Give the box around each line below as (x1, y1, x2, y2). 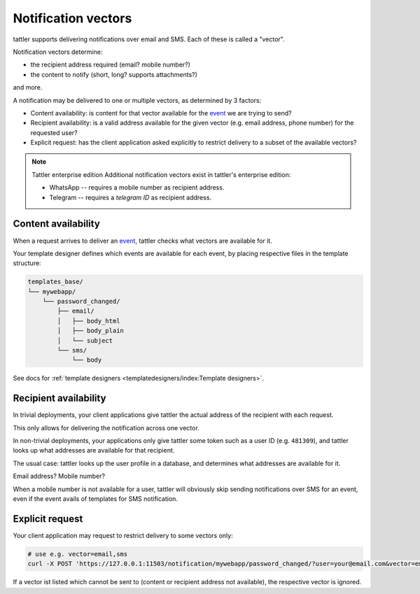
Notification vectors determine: (13, 48, 103, 56)
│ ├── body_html (57, 317, 120, 325)
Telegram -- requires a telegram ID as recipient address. (49, 193, 212, 201)
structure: (13, 259, 41, 267)
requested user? (30, 128, 78, 136)
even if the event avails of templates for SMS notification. (13, 495, 178, 503)
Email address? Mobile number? (13, 472, 105, 481)
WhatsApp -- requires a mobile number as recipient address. (49, 183, 225, 192)
